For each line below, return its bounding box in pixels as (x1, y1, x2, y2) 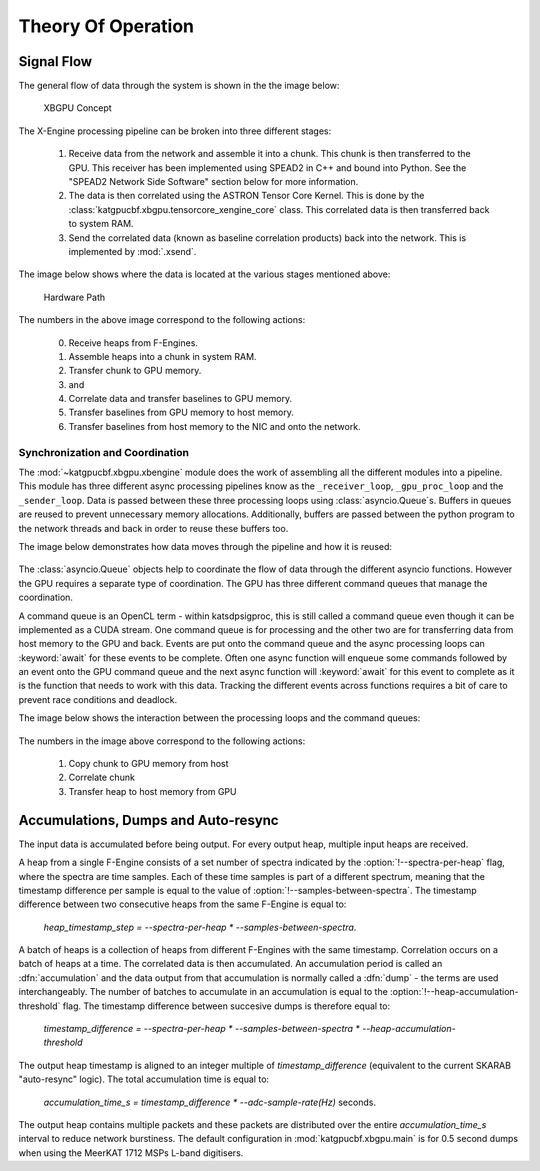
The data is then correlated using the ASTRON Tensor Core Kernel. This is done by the (68, 190, 425, 202)
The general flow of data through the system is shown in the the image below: (18, 80, 340, 92)
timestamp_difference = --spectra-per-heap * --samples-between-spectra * (43, 1023, 360, 1035)
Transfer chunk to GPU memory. (68, 365, 202, 377)
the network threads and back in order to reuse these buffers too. (18, 522, 289, 534)
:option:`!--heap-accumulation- (390, 986, 519, 998)
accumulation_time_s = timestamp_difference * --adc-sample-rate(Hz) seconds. (43, 1096, 377, 1108)
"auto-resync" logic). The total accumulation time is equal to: (18, 1073, 270, 1085)
